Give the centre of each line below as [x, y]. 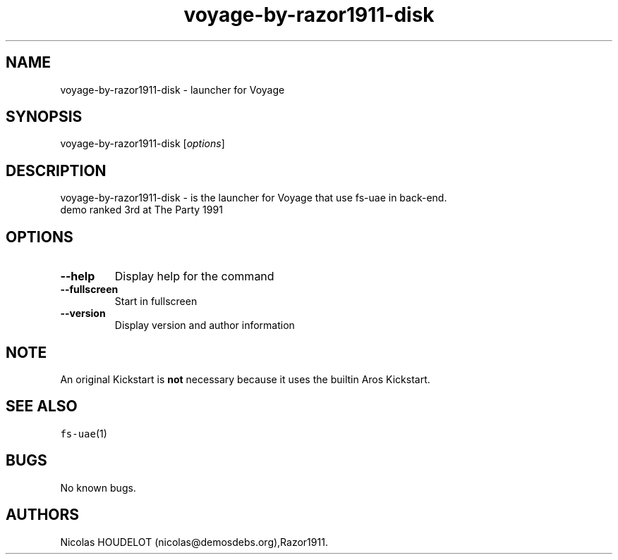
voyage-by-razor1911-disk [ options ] [143, 144]
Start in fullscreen [156, 301]
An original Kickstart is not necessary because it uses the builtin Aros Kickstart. [245, 379]
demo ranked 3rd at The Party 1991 [141, 210]
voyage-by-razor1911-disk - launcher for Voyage [172, 89]
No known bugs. [98, 487]
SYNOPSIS [44, 117]
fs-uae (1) [84, 433]
